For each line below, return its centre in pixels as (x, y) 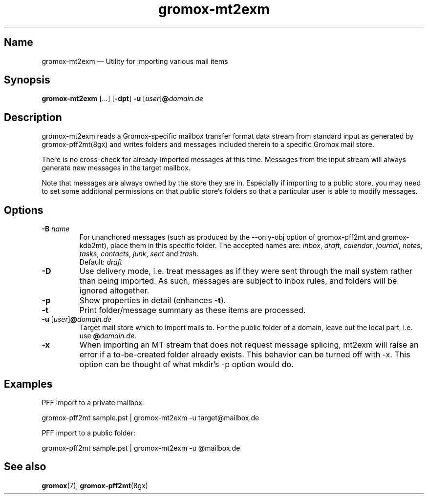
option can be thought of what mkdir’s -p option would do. (186, 364)
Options (24, 210)
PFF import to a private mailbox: (93, 402)
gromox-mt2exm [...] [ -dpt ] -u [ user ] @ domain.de (122, 99)
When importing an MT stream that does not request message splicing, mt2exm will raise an (249, 345)
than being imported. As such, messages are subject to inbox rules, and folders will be (238, 281)
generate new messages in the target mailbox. (116, 168)
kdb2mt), (94, 246)
